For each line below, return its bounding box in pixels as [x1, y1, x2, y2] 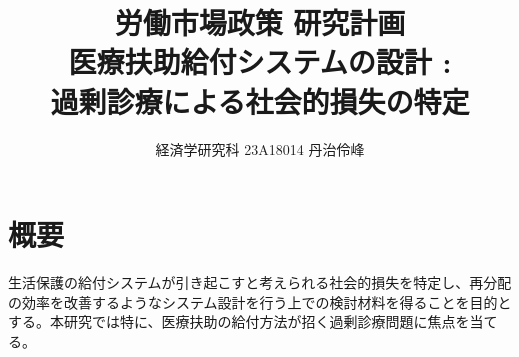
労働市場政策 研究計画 [114, 2, 406, 43]
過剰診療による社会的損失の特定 [50, 80, 470, 121]
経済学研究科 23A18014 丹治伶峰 [155, 138, 365, 159]
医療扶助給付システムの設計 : [68, 41, 452, 82]
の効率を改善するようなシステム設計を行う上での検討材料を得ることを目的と [8, 291, 512, 312]
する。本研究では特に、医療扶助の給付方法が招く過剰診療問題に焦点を [8, 311, 470, 332]
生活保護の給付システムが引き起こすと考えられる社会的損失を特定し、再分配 [8, 272, 512, 293]
